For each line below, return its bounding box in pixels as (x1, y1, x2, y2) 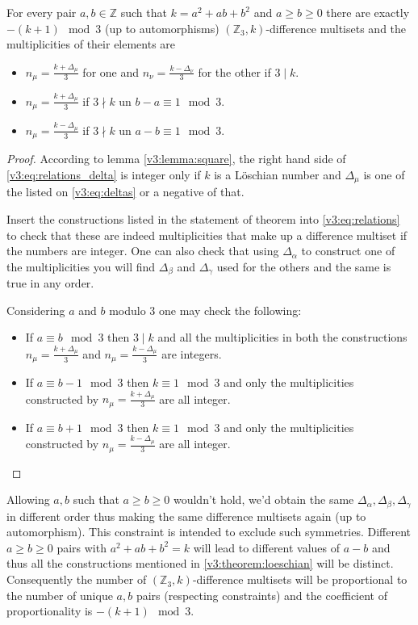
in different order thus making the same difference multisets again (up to (6, 507, 366, 524)
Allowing (6, 491, 50, 508)
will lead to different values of (193, 539, 341, 556)
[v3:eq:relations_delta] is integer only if (6, 166, 201, 182)
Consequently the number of (6, 571, 147, 588)
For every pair (6, 4, 77, 20)
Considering (6, 301, 65, 318)
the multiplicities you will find (6, 258, 156, 275)
